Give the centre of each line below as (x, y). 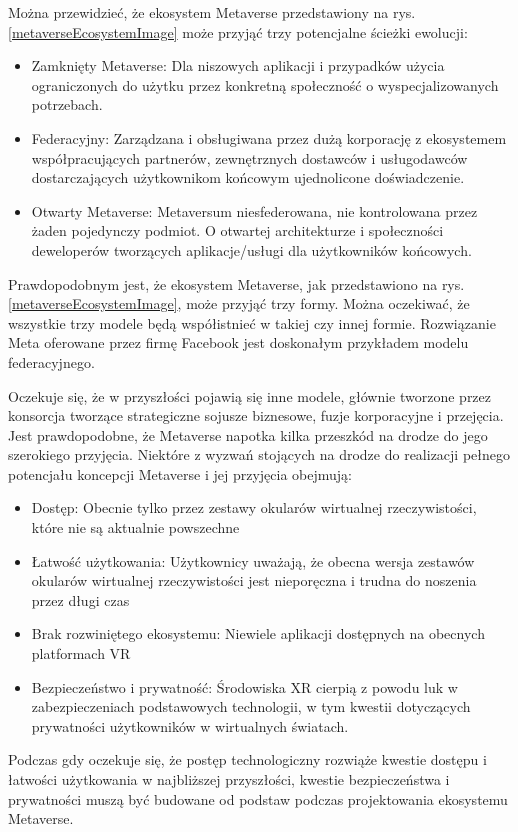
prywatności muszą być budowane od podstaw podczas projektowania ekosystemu (258, 798)
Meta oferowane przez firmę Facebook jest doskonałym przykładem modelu (238, 342)
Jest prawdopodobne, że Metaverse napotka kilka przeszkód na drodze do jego (248, 434)
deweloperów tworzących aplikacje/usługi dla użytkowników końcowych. (251, 249)
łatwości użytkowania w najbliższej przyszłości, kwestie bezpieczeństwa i (229, 779)
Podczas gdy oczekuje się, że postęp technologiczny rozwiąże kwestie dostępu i (247, 759)
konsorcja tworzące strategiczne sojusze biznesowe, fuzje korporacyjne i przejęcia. (256, 415)
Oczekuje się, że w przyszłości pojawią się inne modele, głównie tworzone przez (250, 395)
